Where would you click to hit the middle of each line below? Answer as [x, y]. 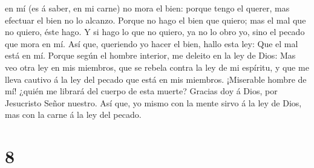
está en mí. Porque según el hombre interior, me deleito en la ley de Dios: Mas [150, 55]
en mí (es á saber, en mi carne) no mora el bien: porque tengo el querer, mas [147, 8]
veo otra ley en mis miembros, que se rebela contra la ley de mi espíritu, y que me [157, 67]
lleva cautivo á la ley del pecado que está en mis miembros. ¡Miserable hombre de [156, 79]
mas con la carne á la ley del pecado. [73, 115]
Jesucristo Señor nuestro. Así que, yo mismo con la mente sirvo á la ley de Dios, [153, 102]
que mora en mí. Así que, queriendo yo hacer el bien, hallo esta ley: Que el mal [152, 43]
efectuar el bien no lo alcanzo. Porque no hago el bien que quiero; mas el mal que [155, 20]
